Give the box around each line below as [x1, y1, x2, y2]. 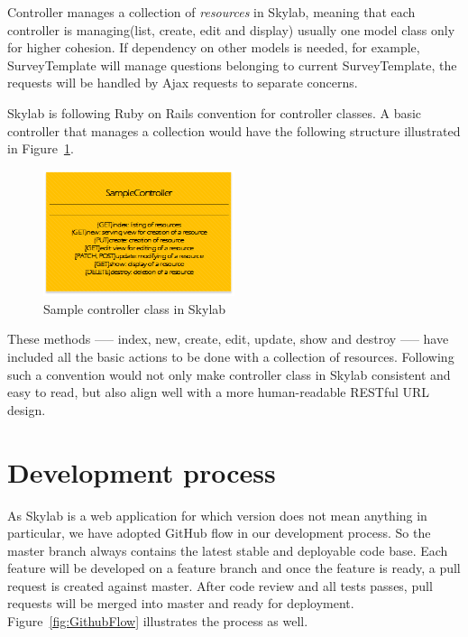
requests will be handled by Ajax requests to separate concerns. [7, 73, 358, 92]
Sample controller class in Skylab [43, 299, 226, 318]
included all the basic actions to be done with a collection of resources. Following [7, 347, 454, 366]
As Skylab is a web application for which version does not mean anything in [7, 505, 427, 524]
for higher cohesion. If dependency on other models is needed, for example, [7, 38, 420, 57]
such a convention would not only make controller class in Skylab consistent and [7, 365, 451, 383]
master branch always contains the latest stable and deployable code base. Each [7, 540, 448, 559]
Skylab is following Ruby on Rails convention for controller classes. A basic [7, 103, 422, 122]
